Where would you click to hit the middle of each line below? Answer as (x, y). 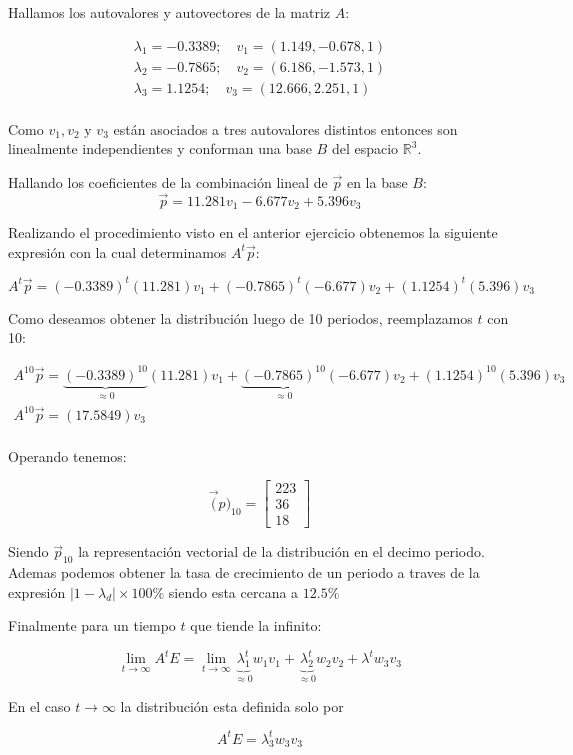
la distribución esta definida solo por (232, 705)
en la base (377, 181)
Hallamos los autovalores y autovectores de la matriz (169, 12)
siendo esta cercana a (233, 591)
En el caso (39, 705)
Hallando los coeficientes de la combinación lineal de (168, 181)
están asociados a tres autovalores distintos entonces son (285, 128)
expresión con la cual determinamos (117, 251)
